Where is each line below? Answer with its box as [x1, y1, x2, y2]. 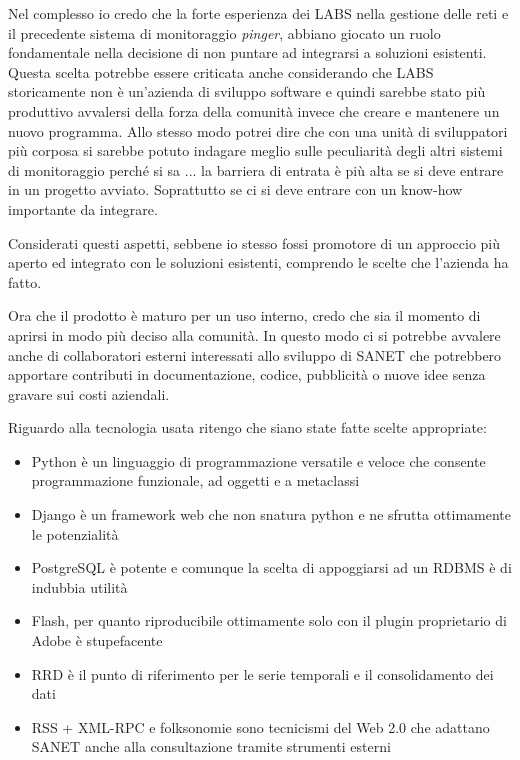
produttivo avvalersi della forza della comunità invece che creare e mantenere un [8, 100, 500, 121]
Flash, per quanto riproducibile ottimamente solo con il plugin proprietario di [31, 610, 507, 631]
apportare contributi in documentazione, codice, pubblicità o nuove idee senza [8, 364, 486, 385]
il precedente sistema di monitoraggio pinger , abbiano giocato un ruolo [8, 22, 441, 43]
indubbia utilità [31, 576, 128, 597]
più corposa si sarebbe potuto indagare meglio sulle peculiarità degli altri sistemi [8, 140, 503, 161]
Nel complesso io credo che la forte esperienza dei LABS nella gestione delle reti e [8, 3, 509, 23]
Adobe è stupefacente [31, 630, 163, 651]
